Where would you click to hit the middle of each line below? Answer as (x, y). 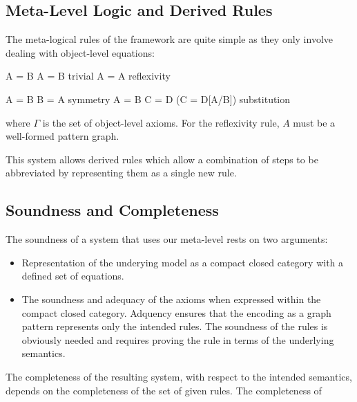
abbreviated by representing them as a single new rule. (121, 173)
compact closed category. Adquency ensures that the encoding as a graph (176, 312)
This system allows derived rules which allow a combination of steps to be (162, 159)
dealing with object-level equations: (80, 52)
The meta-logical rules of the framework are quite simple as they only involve (170, 39)
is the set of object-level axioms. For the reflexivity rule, (161, 122)
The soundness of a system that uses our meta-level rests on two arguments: (167, 239)
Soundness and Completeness (112, 210)
